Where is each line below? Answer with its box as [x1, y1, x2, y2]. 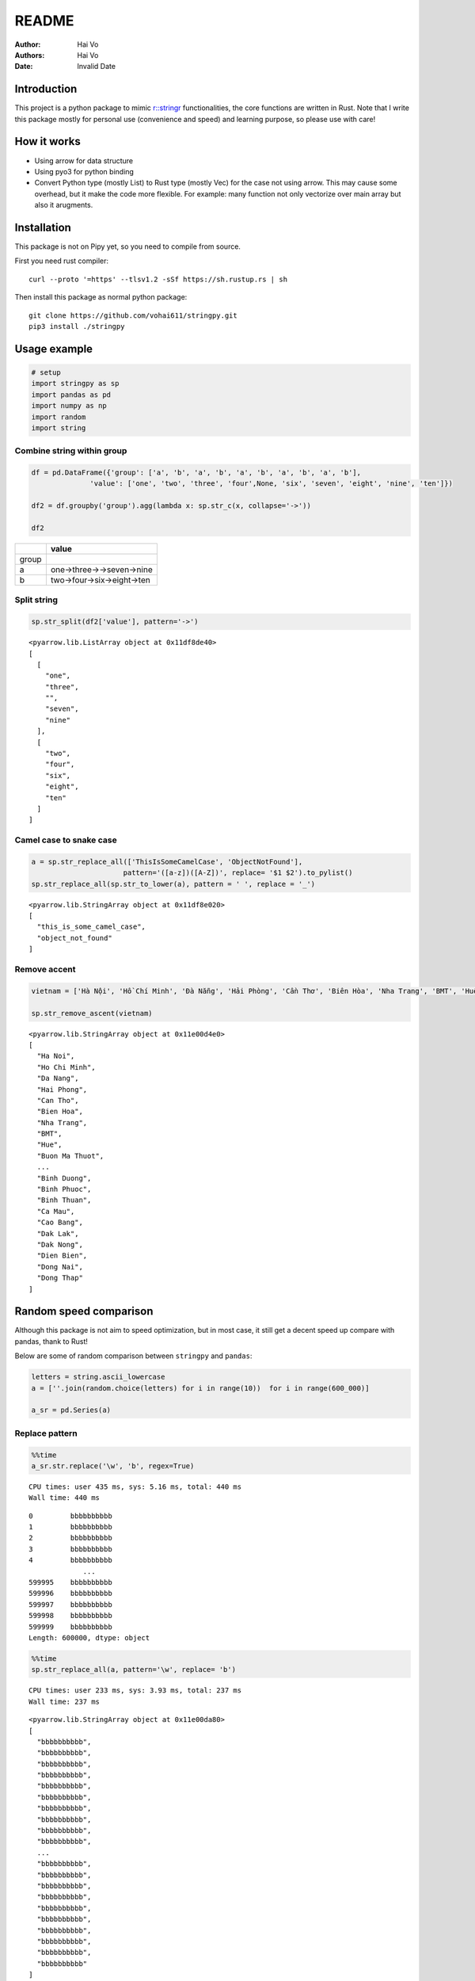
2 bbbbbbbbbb [28, 1533, 112, 1543]
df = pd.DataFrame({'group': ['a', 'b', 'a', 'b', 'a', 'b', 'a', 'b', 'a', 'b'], [31, 468, 362, 477]
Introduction [14, 82, 78, 96]
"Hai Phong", [36, 1085, 88, 1094]
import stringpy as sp [31, 379, 120, 388]
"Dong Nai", [36, 1262, 83, 1271]
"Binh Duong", [36, 1174, 92, 1182]
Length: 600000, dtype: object [28, 1633, 150, 1642]
